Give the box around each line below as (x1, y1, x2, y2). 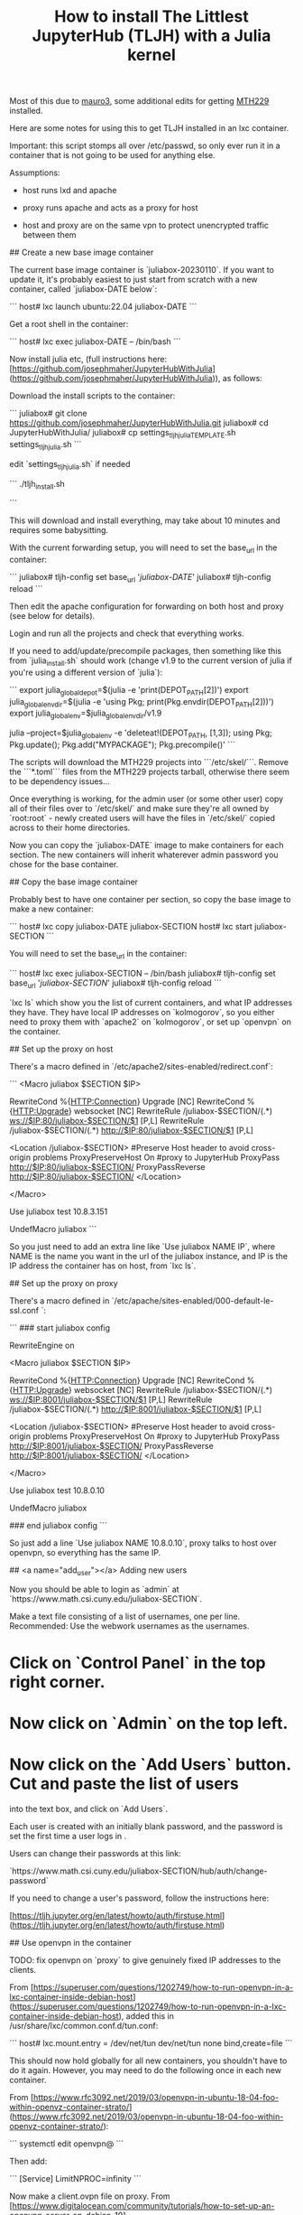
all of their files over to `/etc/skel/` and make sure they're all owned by (9, 802, 270, 814)
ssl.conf (9, 1304, 40, 1315)
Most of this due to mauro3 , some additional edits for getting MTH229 (9, 96, 270, 107)
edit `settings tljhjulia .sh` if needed (9, 458, 131, 472)
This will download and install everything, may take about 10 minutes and (9, 515, 281, 526)
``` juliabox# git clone (9, 408, 87, 419)
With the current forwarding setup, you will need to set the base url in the (9, 542, 278, 556)
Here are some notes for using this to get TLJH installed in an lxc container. (9, 123, 289, 134)
